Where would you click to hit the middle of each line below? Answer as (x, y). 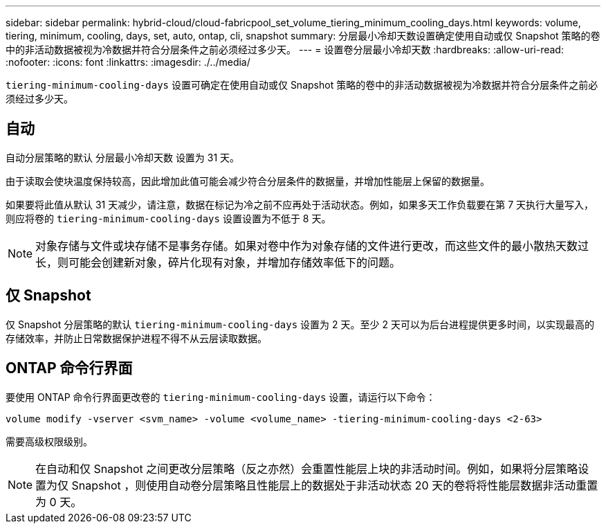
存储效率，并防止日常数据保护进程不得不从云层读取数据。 (136, 338)
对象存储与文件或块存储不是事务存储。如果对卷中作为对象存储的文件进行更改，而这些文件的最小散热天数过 (312, 245)
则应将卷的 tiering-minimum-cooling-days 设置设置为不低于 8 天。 (168, 218)
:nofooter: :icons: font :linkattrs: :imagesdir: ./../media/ (128, 62)
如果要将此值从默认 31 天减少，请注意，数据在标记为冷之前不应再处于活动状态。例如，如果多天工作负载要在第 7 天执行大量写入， (300, 204)
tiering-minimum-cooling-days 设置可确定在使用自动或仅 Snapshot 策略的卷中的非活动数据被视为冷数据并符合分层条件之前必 (302, 85)
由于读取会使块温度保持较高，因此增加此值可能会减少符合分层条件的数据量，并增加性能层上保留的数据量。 (248, 181)
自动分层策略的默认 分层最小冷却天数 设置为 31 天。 (123, 157)
